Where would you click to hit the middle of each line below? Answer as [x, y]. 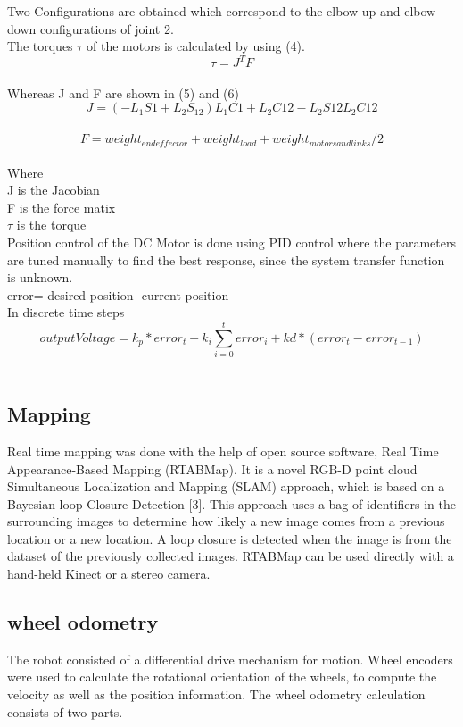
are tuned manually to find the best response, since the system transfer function [226, 259]
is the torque [51, 225]
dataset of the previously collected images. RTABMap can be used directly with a [231, 556]
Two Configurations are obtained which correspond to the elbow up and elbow [222, 11]
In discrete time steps [66, 312]
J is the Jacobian [54, 190]
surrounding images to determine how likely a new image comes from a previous [226, 521]
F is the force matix [62, 207]
